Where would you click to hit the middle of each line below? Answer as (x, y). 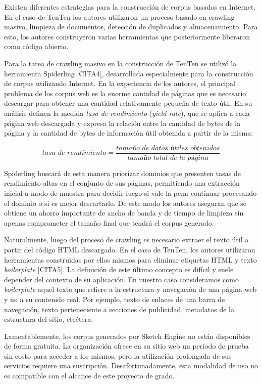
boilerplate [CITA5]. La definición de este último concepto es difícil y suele (119, 269)
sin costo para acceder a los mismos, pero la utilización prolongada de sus (118, 355)
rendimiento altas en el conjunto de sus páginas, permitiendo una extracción (122, 183)
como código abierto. (36, 46)
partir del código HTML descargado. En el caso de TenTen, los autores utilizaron (130, 249)
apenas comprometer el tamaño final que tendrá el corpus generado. (109, 222)
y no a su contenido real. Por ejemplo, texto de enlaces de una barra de (115, 299)
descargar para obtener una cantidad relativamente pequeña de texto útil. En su (128, 103)
